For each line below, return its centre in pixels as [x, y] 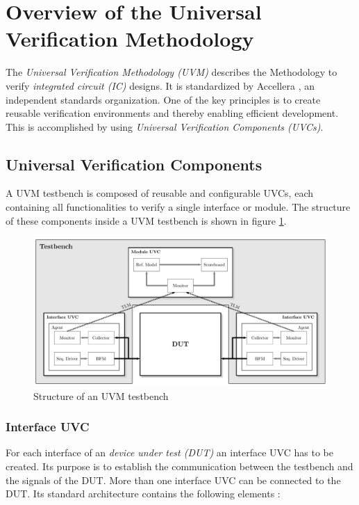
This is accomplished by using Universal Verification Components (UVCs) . [165, 126]
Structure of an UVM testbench [101, 395]
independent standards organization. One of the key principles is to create [163, 99]
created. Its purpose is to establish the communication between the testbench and [179, 466]
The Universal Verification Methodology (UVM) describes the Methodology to [172, 72]
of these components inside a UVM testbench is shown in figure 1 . [146, 220]
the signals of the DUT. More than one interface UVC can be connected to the [173, 480]
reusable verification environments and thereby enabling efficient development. [172, 113]
